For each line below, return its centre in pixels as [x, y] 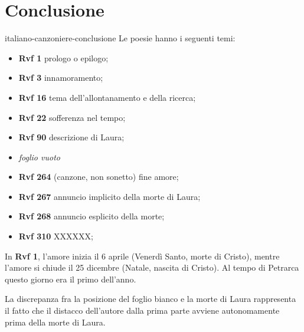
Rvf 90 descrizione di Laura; [71, 137]
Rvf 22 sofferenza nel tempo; [72, 117]
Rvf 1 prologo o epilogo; [63, 57]
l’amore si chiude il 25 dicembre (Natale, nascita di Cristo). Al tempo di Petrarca [152, 267]
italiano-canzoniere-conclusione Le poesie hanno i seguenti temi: [120, 38]
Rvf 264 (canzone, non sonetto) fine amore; [99, 177]
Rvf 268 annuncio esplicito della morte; [91, 216]
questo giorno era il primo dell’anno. [71, 279]
